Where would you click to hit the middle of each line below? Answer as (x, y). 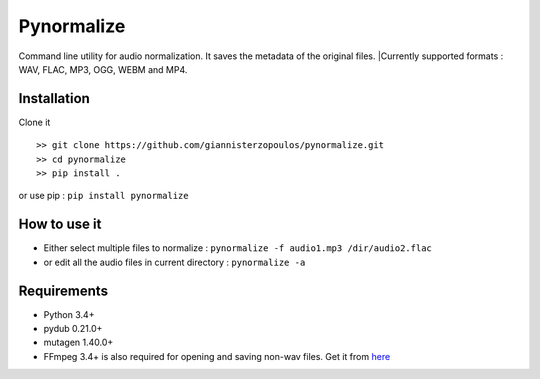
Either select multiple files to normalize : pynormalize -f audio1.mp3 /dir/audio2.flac (237, 248)
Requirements (63, 290)
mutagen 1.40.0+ (78, 342)
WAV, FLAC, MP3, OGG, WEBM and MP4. (103, 69)
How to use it (60, 224)
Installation (54, 98)
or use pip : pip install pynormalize (103, 196)
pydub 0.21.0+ (73, 328)
